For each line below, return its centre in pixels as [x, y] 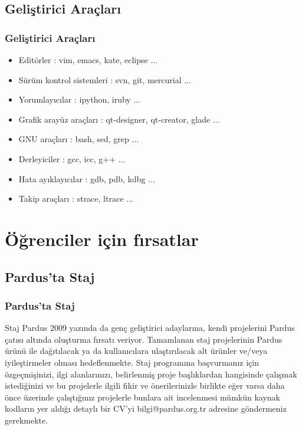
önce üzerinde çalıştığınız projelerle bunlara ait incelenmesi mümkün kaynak [142, 397]
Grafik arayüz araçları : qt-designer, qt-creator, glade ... [119, 119]
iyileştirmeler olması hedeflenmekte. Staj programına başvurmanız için [132, 362]
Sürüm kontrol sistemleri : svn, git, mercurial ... [105, 79]
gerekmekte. [27, 420]
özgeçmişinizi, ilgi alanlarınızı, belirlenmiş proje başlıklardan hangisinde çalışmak [151, 374]
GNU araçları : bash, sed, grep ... [79, 139]
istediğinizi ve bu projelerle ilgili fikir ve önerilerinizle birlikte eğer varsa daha [145, 385]
